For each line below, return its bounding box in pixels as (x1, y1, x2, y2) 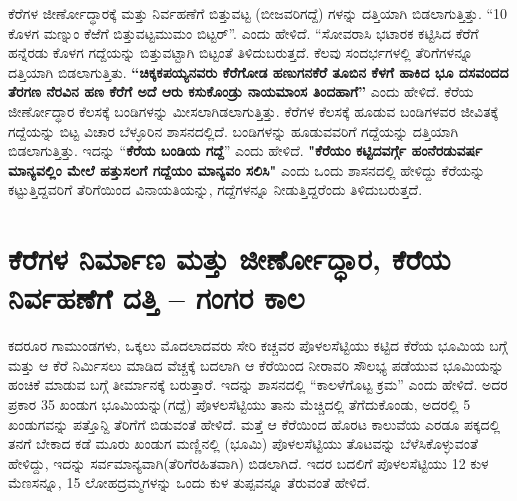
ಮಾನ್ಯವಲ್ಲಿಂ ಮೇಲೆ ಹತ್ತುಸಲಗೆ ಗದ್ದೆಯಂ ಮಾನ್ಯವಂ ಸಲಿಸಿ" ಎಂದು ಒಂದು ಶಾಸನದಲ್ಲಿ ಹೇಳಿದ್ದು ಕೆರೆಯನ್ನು (8, 159, 486, 180)
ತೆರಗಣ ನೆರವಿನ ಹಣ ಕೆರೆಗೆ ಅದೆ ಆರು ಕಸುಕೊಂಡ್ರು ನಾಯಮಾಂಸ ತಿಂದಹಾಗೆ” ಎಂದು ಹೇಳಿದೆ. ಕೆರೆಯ (8, 81, 474, 102)
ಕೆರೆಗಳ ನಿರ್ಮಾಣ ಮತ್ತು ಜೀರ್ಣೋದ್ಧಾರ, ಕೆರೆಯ (8, 238, 451, 279)
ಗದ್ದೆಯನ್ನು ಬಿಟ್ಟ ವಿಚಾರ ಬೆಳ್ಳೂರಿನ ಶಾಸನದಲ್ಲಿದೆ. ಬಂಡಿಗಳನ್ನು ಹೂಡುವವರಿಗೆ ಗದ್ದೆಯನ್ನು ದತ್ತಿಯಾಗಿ (8, 120, 459, 141)
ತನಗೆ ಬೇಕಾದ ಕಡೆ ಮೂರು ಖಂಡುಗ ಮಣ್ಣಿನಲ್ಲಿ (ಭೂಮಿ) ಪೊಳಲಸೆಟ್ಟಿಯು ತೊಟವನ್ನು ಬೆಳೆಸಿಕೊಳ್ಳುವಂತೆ (8, 433, 478, 454)
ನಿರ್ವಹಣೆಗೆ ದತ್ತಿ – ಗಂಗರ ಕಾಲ (8, 277, 305, 318)
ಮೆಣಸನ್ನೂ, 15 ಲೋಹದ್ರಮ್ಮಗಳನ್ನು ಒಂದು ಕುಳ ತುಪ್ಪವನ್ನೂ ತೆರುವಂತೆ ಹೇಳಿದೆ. (8, 472, 371, 493)
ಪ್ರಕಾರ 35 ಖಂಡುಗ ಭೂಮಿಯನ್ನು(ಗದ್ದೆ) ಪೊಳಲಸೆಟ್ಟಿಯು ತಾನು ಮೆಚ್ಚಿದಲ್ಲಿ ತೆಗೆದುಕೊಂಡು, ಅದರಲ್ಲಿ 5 (8, 394, 471, 415)
